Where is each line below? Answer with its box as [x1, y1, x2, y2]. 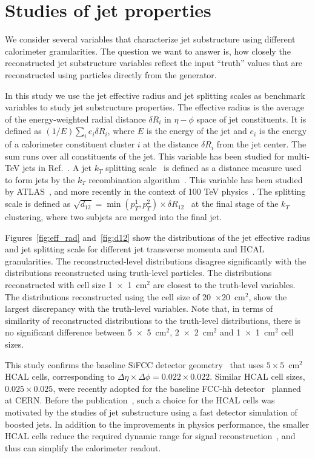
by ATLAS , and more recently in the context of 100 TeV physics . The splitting [5, 185, 306, 198]
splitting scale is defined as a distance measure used [105, 161, 302, 174]
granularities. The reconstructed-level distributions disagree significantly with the [5, 254, 307, 267]
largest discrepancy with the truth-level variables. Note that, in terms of [5, 302, 273, 315]
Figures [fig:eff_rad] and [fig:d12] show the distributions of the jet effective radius [5, 231, 310, 243]
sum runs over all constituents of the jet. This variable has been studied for [5, 149, 285, 162]
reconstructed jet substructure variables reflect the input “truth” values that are [5, 56, 303, 69]
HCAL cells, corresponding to [5, 370, 115, 383]
